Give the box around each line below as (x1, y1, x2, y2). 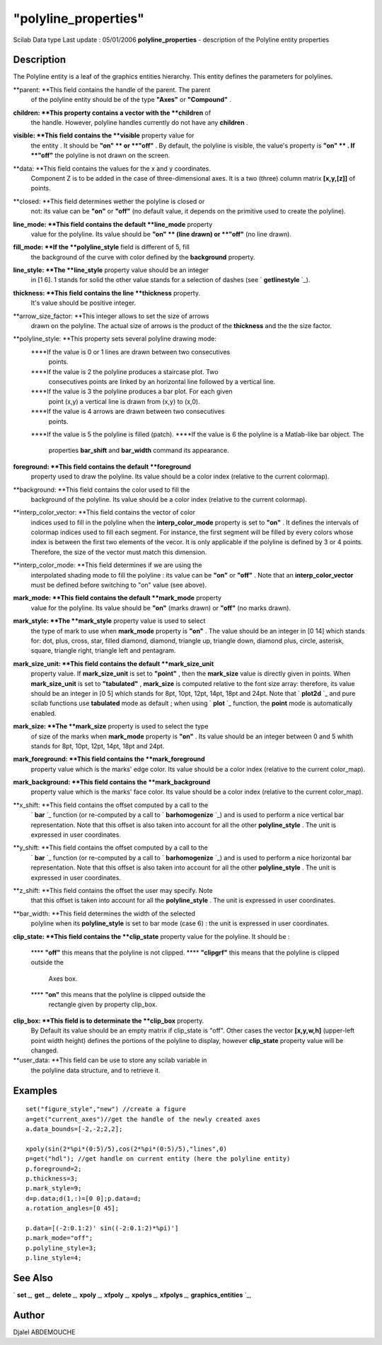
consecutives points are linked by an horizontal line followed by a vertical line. (48, 378, 276, 386)
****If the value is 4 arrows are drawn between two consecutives (30, 407, 225, 416)
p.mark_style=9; (25, 1184, 82, 1193)
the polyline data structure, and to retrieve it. (30, 1066, 161, 1074)
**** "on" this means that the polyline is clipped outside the (30, 991, 206, 999)
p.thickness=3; (25, 1174, 79, 1183)
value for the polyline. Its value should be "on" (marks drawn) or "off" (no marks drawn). (30, 603, 291, 612)
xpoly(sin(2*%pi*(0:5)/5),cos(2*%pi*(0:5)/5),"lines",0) (25, 1144, 228, 1153)
